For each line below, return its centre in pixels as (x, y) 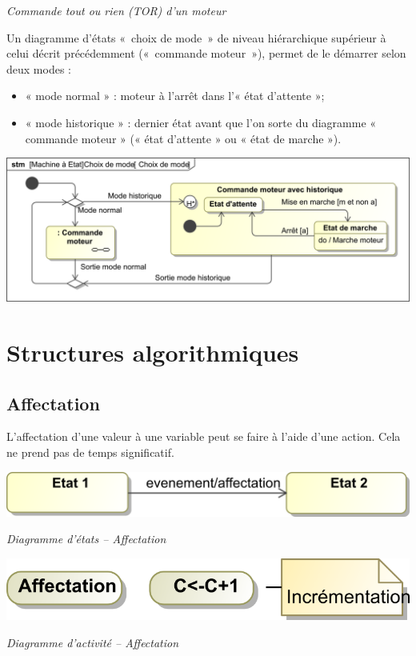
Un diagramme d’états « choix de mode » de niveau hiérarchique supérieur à (196, 37)
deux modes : (39, 68)
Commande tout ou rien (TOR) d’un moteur (116, 10)
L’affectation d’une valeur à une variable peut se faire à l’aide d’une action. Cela (204, 436)
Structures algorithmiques (153, 352)
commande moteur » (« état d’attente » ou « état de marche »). (183, 138)
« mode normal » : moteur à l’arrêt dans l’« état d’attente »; (175, 96)
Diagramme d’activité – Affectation (93, 642)
